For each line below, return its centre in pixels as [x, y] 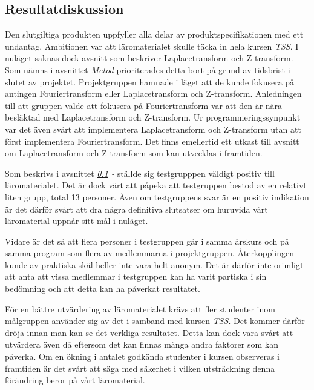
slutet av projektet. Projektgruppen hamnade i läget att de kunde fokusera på [150, 81]
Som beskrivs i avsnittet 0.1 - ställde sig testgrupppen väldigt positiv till [140, 173]
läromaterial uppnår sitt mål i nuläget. [77, 221]
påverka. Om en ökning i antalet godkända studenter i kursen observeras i [142, 356]
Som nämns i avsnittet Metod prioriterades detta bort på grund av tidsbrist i [148, 69]
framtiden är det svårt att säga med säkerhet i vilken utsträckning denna [140, 368]
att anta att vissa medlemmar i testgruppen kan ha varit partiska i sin [136, 276]
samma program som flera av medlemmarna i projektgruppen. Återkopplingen [150, 253]
